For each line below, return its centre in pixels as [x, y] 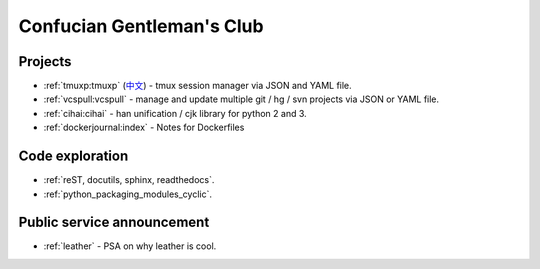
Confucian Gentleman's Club [141, 26]
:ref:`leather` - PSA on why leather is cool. [130, 246]
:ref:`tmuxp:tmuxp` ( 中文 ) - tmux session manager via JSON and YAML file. [197, 86]
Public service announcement [114, 222]
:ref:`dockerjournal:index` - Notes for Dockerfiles [144, 127]
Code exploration [73, 156]
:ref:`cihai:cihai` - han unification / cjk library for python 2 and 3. [175, 113]
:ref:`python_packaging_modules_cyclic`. [128, 194]
